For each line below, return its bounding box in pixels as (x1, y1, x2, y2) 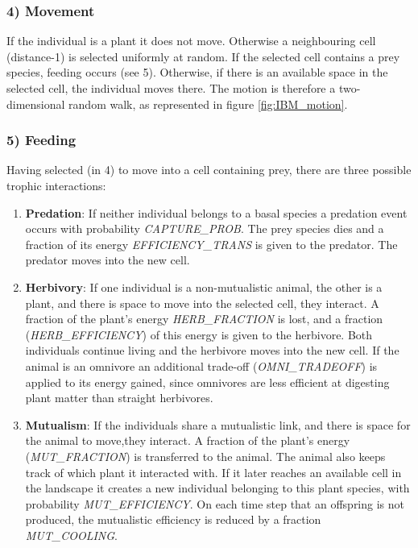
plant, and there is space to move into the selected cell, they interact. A (25, 294, 379, 311)
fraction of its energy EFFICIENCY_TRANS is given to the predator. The (25, 235, 398, 252)
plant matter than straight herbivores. (25, 389, 213, 406)
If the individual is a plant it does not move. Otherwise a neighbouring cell (6, 32, 376, 49)
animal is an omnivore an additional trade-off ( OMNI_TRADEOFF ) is (25, 357, 378, 374)
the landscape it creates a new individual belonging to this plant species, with (25, 479, 410, 496)
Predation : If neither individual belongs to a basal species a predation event (25, 204, 408, 221)
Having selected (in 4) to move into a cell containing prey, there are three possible (6, 161, 412, 178)
